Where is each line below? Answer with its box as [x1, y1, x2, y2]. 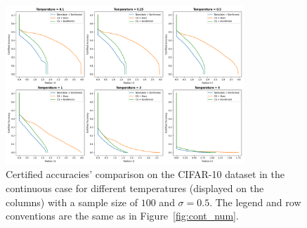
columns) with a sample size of [6, 194, 138, 209]
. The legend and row [209, 194, 301, 209]
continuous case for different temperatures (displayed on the [6, 181, 264, 196]
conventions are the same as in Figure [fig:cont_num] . [6, 208, 239, 223]
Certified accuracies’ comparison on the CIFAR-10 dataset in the [6, 167, 285, 182]
